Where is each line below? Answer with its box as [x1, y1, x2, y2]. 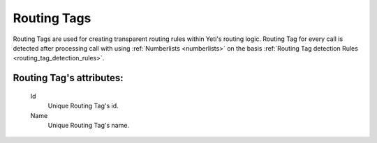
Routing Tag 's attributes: [13, 72, 124, 84]
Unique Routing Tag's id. [47, 101, 119, 110]
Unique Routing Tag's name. [47, 121, 129, 129]
